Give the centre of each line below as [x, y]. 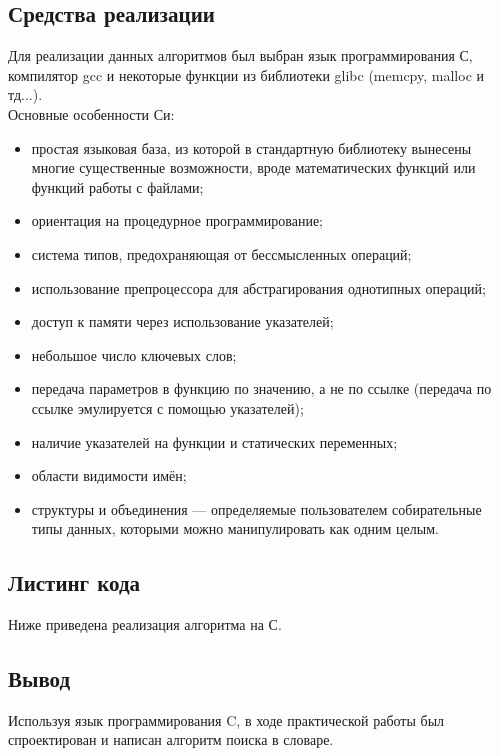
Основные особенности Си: [91, 113]
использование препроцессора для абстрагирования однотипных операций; [258, 287]
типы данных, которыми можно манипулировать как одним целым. [235, 528]
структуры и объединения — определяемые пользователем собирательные [256, 508]
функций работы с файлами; [117, 186]
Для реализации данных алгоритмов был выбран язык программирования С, [240, 55]
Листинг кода [74, 582]
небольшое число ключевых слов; [134, 354]
